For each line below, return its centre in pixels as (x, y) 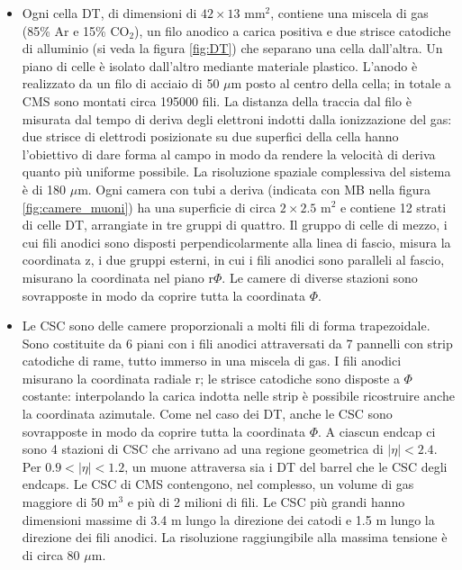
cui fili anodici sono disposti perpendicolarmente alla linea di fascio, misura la (236, 242)
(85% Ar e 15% (64, 30)
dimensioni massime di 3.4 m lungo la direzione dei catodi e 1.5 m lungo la (228, 519)
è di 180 (44, 189)
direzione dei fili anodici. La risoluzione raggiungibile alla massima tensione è (235, 537)
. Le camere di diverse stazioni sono (320, 277)
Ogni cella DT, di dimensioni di (109, 13)
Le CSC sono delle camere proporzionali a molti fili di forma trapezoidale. (226, 326)
